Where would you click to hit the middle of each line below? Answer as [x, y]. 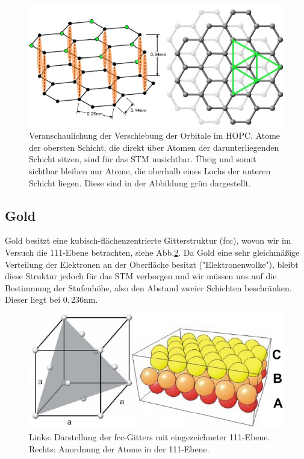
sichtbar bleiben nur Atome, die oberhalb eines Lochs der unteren [150, 171]
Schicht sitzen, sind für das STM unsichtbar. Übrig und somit [143, 159]
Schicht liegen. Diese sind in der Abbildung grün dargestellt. [140, 182]
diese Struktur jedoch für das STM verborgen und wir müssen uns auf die [141, 276]
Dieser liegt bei [33, 299]
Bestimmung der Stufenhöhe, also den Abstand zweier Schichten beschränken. [148, 287]
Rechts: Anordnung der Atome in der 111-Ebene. [119, 448]
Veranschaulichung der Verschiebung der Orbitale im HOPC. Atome [155, 135]
